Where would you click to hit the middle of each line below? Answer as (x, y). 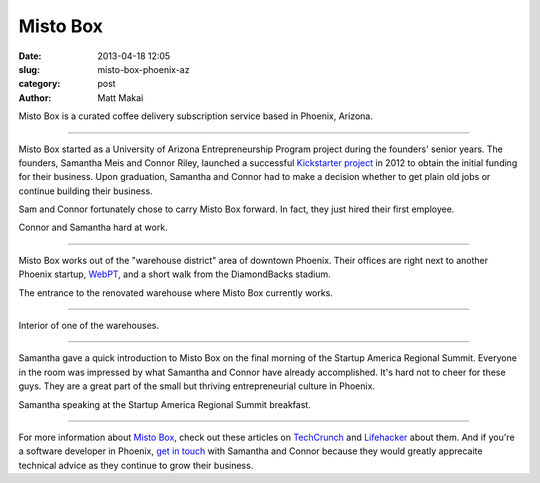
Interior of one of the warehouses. (89, 326)
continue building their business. (86, 191)
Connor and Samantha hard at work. (93, 227)
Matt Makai (120, 97)
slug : (29, 69)
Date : (30, 56)
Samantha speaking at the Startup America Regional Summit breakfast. (165, 404)
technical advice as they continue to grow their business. (136, 465)
